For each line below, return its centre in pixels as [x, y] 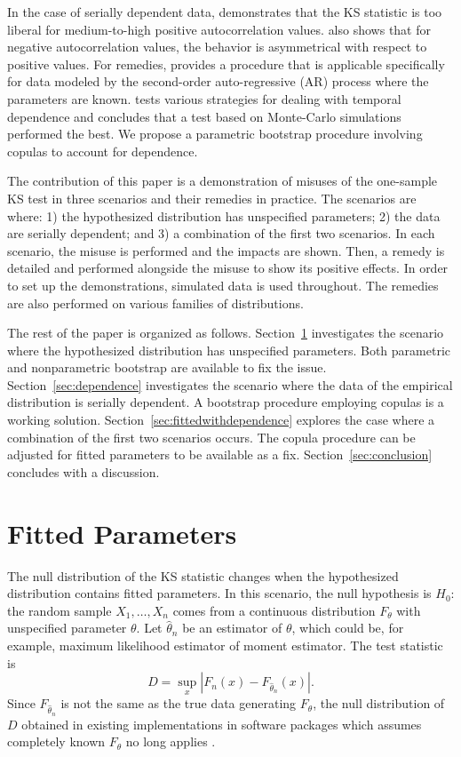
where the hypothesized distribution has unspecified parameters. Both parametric [229, 350]
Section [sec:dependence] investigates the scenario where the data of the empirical [230, 384]
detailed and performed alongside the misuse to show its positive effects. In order [228, 268]
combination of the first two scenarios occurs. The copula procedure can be [211, 437]
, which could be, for [348, 628]
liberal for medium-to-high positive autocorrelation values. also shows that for [219, 29]
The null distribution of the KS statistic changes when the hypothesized [203, 575]
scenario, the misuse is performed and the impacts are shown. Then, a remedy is [226, 250]
